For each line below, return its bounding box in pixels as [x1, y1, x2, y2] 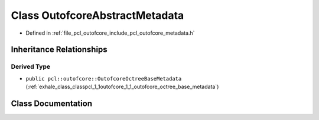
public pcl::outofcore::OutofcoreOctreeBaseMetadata [25, 75, 182, 82]
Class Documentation [11, 98, 93, 108]
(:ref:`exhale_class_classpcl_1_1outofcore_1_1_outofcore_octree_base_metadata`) [25, 83, 219, 91]
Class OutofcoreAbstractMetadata [11, 9, 184, 22]
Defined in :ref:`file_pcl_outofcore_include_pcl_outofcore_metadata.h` [25, 29, 195, 36]
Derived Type [11, 62, 50, 71]
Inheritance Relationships [11, 45, 108, 55]
